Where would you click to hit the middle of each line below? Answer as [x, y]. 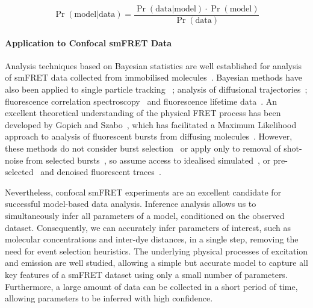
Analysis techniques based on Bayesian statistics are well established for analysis [153, 65]
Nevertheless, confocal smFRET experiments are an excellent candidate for [143, 192]
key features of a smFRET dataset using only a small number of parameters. [146, 274]
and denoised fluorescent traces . [101, 172]
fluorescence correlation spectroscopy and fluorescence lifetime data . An [141, 101]
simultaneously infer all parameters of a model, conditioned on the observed [145, 215]
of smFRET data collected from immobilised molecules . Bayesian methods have [153, 77]
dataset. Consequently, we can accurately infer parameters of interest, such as [148, 227]
